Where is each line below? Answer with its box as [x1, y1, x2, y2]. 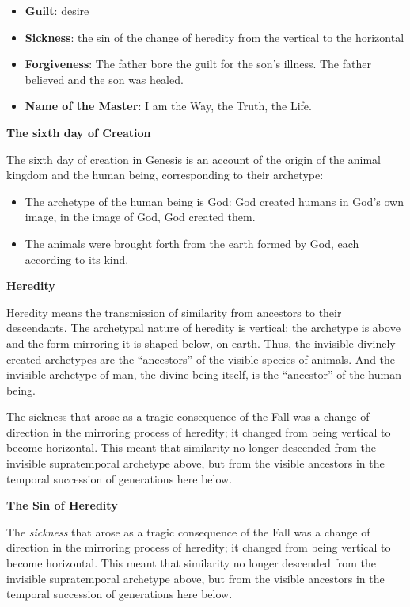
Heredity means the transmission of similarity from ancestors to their [6, 303, 342, 320]
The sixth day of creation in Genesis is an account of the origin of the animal [6, 151, 381, 167]
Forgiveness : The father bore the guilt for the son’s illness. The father [25, 55, 371, 72]
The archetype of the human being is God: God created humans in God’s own [25, 193, 404, 209]
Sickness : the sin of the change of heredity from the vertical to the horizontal [25, 29, 404, 45]
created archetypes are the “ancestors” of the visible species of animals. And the [6, 350, 396, 367]
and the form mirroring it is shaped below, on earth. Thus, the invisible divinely [6, 334, 396, 351]
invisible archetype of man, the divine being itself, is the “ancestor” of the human [6, 366, 401, 383]
